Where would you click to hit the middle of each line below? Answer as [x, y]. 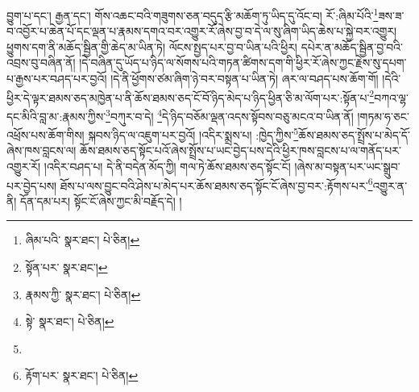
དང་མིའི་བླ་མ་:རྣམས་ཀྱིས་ [56, 116]
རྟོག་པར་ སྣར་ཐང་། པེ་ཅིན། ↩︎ [82, 375]
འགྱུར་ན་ [390, 185]
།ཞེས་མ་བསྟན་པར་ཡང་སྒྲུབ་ [347, 166]
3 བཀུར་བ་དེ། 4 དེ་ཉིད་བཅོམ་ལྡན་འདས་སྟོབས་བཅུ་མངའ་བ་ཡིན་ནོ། [230, 115]
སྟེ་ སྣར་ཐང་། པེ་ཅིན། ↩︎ [70, 321]
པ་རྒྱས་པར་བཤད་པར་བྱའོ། [57, 79]
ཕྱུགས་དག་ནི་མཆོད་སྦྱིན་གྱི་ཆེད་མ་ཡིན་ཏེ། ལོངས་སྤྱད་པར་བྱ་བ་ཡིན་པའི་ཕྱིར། [152, 46]
